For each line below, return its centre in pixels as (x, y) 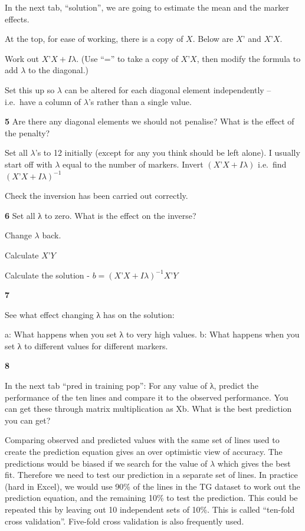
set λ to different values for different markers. (86, 345)
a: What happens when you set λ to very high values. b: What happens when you (152, 334)
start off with (29, 164)
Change (18, 235)
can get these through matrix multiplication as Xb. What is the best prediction (148, 409)
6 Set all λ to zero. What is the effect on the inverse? (101, 215)
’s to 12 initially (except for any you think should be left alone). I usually (168, 153)
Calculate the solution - (47, 275)
